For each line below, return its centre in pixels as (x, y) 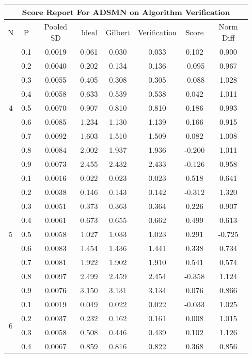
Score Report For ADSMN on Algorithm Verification (126, 12)
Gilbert (118, 32)
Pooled (56, 26)
